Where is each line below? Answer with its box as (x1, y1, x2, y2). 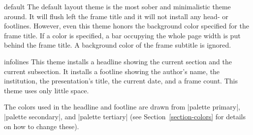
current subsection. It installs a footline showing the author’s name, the (4, 66, 220, 76)
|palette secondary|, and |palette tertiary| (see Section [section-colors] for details (4, 111, 246, 121)
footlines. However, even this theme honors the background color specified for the (4, 21, 249, 31)
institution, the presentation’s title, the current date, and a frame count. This (4, 76, 238, 86)
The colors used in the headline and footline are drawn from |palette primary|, (4, 102, 240, 112)
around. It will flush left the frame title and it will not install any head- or (4, 11, 228, 21)
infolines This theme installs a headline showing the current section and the (4, 56, 232, 66)
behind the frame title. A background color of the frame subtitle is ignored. (4, 40, 231, 50)
